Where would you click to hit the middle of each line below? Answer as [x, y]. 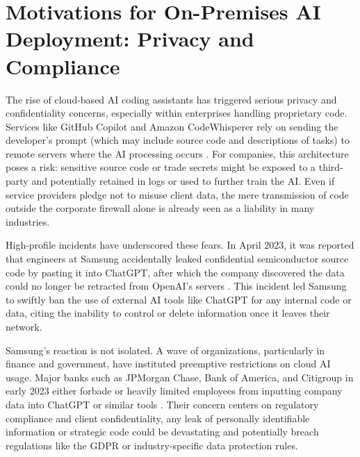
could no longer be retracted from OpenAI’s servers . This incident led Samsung [176, 286]
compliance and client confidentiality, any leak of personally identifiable [158, 418]
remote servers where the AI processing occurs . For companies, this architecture [177, 153]
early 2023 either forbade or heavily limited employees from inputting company [174, 391]
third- [331, 167]
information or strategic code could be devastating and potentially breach [162, 432]
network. [24, 326]
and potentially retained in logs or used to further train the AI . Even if [183, 181]
